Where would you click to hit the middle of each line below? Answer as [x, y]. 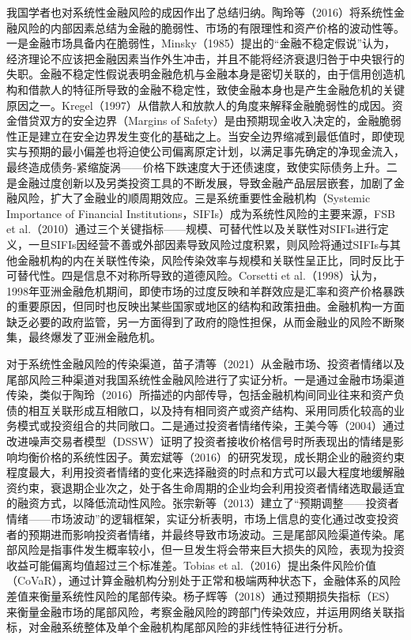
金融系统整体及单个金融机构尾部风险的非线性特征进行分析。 [194, 627]
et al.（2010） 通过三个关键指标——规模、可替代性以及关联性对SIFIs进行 [192, 229]
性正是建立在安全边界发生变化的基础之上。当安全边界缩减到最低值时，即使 [200, 136]
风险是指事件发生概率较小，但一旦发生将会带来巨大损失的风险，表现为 [200, 550]
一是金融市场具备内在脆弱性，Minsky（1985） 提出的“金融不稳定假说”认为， [201, 43]
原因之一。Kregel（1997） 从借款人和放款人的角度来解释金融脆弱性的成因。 [199, 105]
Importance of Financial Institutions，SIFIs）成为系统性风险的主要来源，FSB [201, 213]
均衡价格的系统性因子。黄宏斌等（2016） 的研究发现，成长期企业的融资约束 [211, 456]
